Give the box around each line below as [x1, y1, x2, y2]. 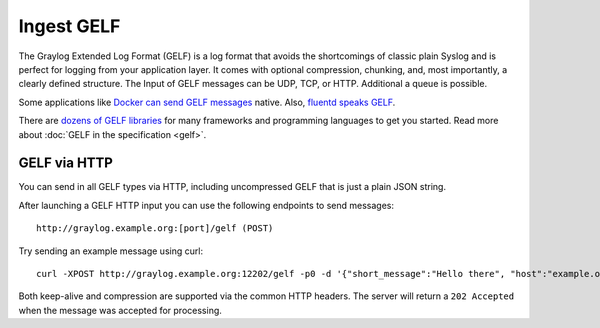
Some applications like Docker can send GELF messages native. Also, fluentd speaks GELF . [18, 96, 396, 108]
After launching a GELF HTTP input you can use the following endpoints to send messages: [18, 199, 395, 211]
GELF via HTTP [18, 155, 114, 172]
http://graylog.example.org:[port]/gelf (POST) [36, 223, 274, 234]
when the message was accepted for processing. [18, 304, 222, 316]
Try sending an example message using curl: [18, 245, 204, 257]
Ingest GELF [18, 15, 121, 37]
